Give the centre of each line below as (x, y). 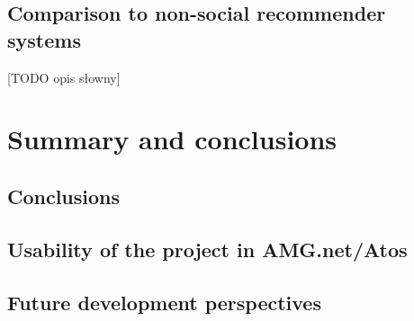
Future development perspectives (164, 302)
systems (44, 39)
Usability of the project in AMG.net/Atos (207, 249)
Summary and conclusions (172, 139)
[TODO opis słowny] (64, 77)
